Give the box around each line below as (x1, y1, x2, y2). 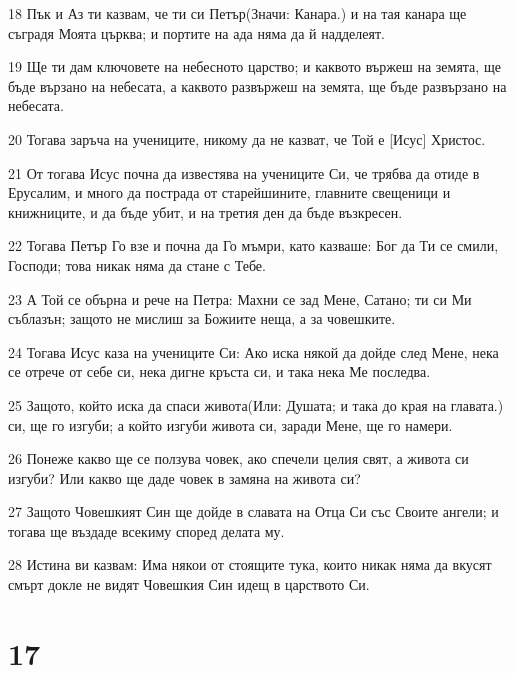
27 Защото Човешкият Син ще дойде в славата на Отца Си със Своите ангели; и (8, 501, 499, 522)
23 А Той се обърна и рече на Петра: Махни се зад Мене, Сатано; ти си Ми (8, 288, 472, 309)
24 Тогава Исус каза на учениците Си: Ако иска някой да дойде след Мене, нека (8, 341, 499, 362)
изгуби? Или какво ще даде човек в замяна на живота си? (8, 467, 361, 488)
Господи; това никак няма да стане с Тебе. (8, 254, 266, 275)
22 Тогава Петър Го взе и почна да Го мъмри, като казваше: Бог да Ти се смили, (8, 235, 499, 256)
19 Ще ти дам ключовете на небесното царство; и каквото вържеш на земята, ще (8, 56, 501, 77)
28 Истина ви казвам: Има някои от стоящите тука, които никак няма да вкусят (8, 554, 492, 575)
